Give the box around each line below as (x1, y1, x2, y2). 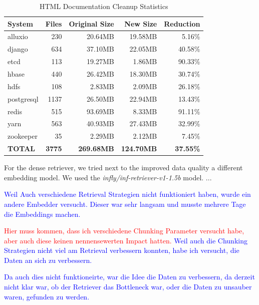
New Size (124, 18, 157, 29)
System (8, 18, 33, 29)
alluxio (8, 31, 28, 42)
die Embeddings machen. (4, 208, 81, 219)
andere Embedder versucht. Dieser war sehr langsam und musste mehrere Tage (4, 198, 246, 209)
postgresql (8, 93, 39, 104)
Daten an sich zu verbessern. (4, 254, 92, 265)
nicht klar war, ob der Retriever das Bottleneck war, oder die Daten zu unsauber (4, 281, 252, 292)
